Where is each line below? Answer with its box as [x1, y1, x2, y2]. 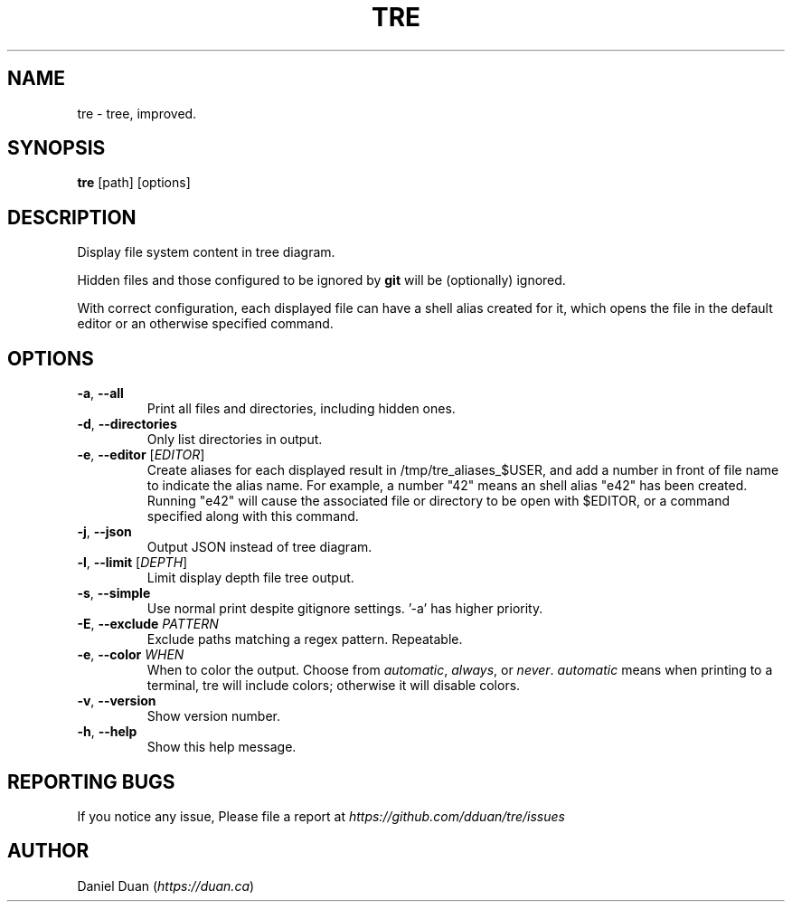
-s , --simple [77, 585, 151, 601]
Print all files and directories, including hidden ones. [146, 401, 456, 417]
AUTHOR [7, 839, 90, 863]
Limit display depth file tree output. [146, 570, 354, 586]
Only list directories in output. [146, 431, 323, 448]
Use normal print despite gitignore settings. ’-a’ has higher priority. [146, 601, 543, 617]
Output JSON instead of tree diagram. [146, 539, 372, 555]
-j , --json [77, 524, 132, 540]
